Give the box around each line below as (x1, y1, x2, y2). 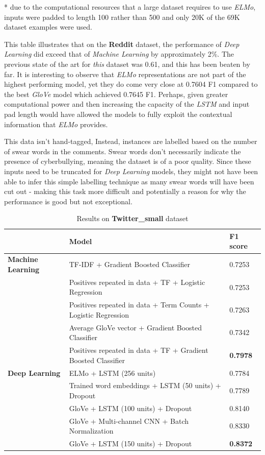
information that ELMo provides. (4, 118, 108, 129)
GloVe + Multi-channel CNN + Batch (69, 415, 189, 426)
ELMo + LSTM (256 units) (69, 367, 156, 378)
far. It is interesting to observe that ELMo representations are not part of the (4, 68, 246, 79)
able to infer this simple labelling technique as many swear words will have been (4, 176, 254, 186)
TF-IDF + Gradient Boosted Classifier (69, 259, 190, 270)
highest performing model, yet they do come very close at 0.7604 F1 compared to (4, 79, 258, 89)
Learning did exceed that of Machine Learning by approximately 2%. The (4, 49, 234, 59)
